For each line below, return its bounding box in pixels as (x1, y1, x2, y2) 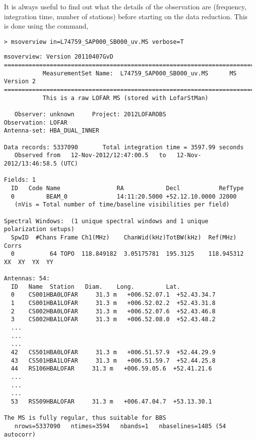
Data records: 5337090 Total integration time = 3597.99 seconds (4, 143, 244, 151)
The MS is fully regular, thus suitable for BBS (4, 414, 166, 422)
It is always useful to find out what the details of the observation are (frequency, (4, 1, 247, 11)
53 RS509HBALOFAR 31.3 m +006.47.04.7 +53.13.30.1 (11, 398, 212, 405)
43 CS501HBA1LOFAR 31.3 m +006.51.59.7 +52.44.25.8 (11, 357, 216, 364)
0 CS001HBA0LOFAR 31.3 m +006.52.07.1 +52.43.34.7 (11, 291, 216, 299)
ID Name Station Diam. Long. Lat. (11, 283, 180, 290)
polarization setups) (4, 226, 75, 233)
